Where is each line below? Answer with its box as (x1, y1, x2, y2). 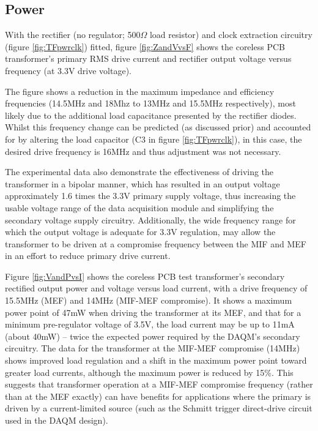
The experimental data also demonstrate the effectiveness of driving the (5, 165, 274, 178)
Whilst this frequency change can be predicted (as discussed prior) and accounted (5, 121, 311, 133)
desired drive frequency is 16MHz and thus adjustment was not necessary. (5, 144, 281, 157)
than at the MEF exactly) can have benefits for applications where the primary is (5, 389, 311, 402)
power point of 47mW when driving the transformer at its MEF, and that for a (5, 305, 301, 318)
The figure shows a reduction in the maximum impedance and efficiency (5, 84, 275, 97)
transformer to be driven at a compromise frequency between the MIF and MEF (5, 237, 306, 250)
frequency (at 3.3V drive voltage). (5, 64, 131, 77)
